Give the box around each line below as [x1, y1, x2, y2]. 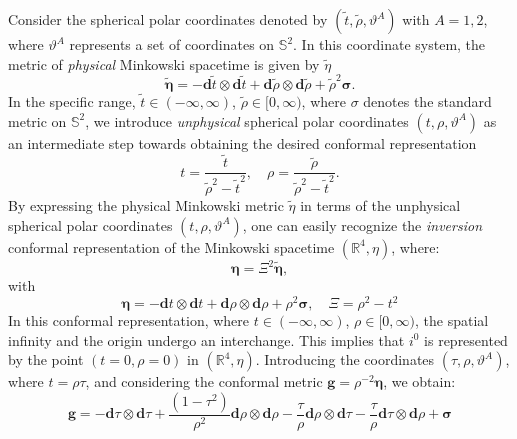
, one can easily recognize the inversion [242, 214, 482, 235]
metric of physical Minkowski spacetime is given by [8, 53, 320, 74]
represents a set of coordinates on [69, 34, 275, 54]
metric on [8, 110, 67, 131]
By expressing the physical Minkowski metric [8, 194, 284, 215]
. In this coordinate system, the [293, 34, 486, 54]
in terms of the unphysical [300, 194, 461, 215]
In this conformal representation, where [8, 310, 250, 331]
